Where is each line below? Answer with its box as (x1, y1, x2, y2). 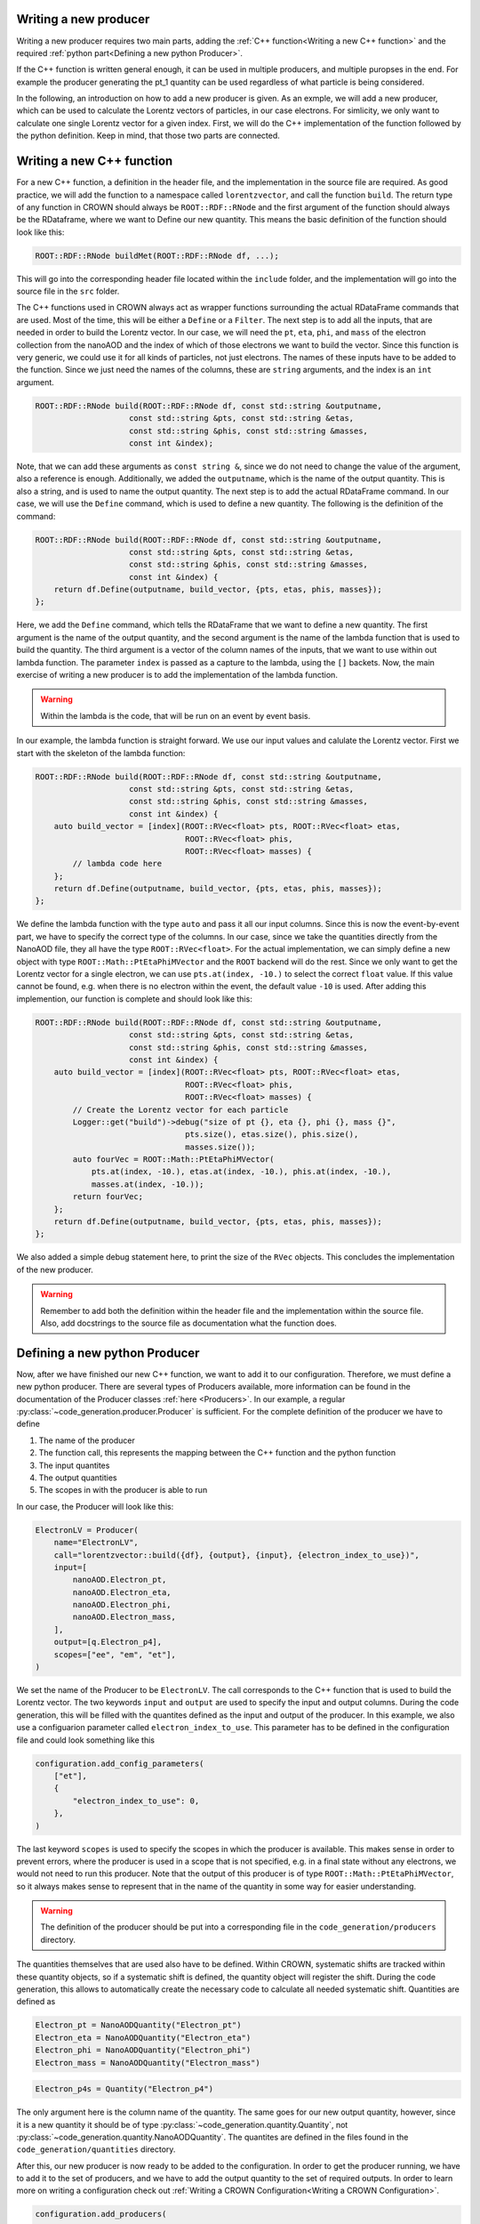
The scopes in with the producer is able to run (38, 1485, 208, 1495)
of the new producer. (16, 1264, 93, 1275)
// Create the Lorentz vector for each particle (72, 1104, 289, 1115)
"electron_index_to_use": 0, (72, 1795, 200, 1806)
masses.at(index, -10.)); (91, 1179, 204, 1189)
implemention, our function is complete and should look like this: (16, 993, 252, 1004)
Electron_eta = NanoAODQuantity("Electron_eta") (35, 2033, 252, 2043)
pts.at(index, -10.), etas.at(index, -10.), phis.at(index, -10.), (91, 1166, 392, 1177)
